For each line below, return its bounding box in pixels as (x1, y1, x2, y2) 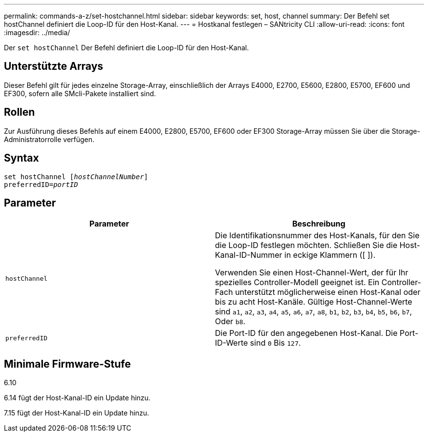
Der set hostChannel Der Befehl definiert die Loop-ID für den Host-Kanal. (4, 43, 249, 52)
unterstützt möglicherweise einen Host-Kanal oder (235, 287, 421, 297)
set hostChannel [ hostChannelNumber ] (4, 172, 149, 181)
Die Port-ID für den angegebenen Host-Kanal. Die (215, 328, 398, 338)
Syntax (4, 152, 39, 165)
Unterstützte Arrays (4, 60, 104, 73)
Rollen (4, 106, 35, 119)
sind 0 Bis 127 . (250, 338, 301, 348)
